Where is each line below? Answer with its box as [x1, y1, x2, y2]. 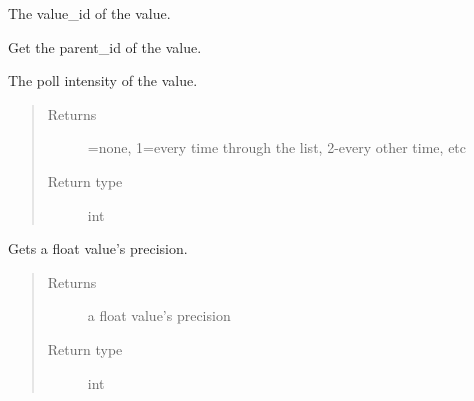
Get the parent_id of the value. [8, 36, 202, 57]
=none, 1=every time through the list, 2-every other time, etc [87, 137, 467, 158]
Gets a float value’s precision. [8, 238, 188, 259]
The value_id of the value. [8, 3, 171, 23]
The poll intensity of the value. [8, 70, 198, 91]
